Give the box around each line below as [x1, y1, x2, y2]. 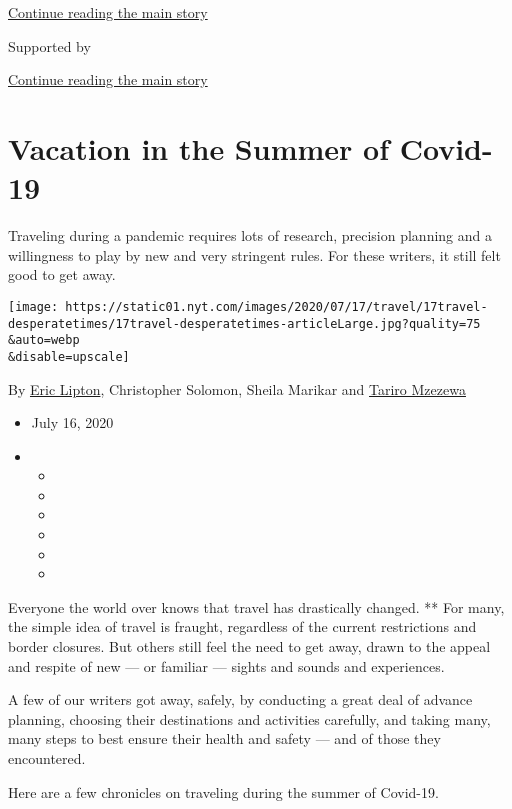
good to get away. [8, 264, 116, 285]
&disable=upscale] [8, 349, 130, 364]
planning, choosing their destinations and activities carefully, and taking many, [8, 708, 491, 729]
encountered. [8, 748, 86, 768]
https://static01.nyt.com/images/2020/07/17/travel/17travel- [65, 299, 488, 314]
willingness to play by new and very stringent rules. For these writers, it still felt [8, 244, 501, 265]
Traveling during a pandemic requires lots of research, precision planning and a [8, 225, 493, 246]
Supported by [8, 35, 91, 56]
